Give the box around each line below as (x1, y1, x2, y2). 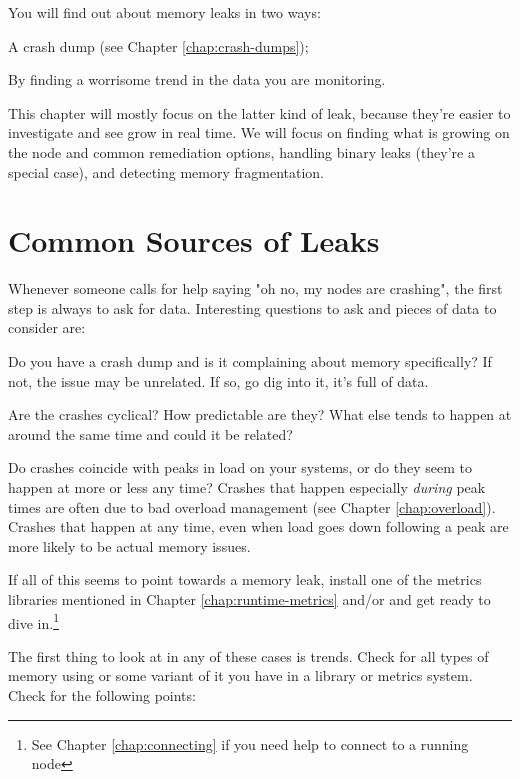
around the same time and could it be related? (8, 423, 293, 444)
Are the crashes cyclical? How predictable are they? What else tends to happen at (8, 404, 512, 425)
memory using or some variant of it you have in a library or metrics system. (8, 665, 473, 686)
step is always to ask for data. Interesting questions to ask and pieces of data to (8, 297, 497, 318)
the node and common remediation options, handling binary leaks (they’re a (8, 141, 475, 162)
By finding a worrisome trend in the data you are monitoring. (8, 69, 386, 90)
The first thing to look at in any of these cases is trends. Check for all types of (8, 645, 489, 666)
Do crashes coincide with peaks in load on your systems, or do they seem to (8, 457, 472, 478)
